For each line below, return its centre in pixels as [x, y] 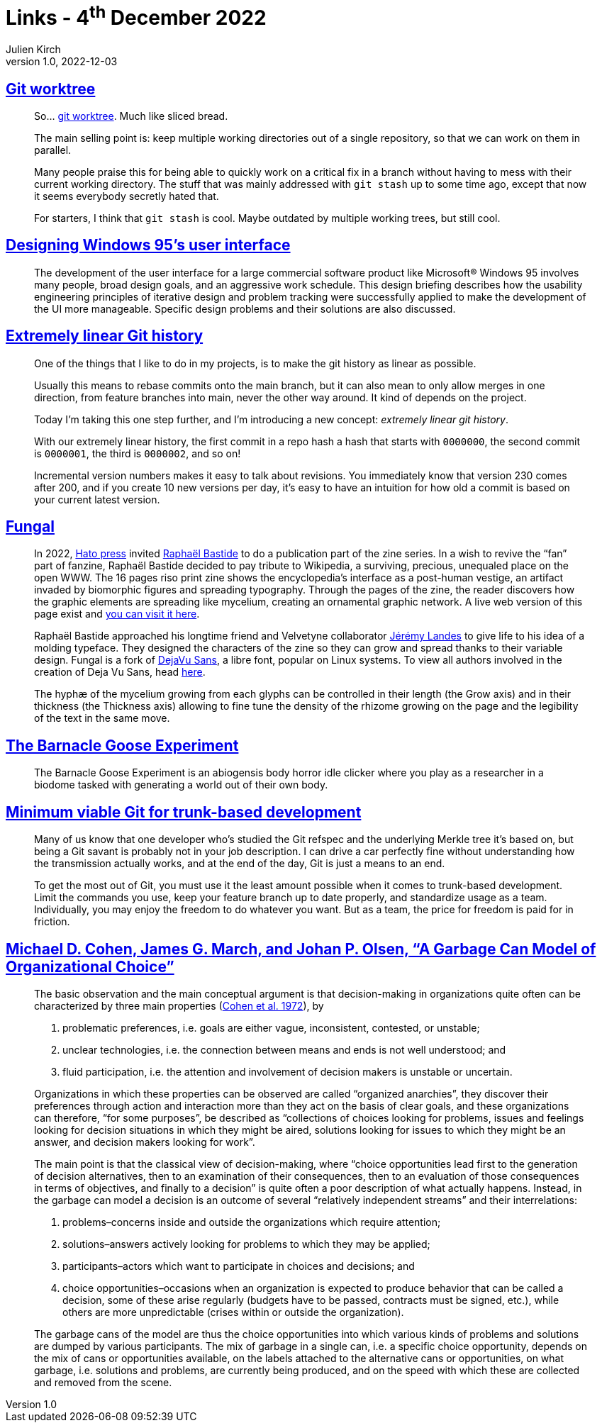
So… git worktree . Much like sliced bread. [131, 116]
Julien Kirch [33, 50]
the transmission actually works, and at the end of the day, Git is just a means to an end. [240, 864]
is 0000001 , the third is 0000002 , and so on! [138, 453]
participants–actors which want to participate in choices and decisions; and [239, 1266]
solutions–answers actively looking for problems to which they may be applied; [246, 1244]
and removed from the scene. [103, 1382]
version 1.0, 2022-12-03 [62, 62]
